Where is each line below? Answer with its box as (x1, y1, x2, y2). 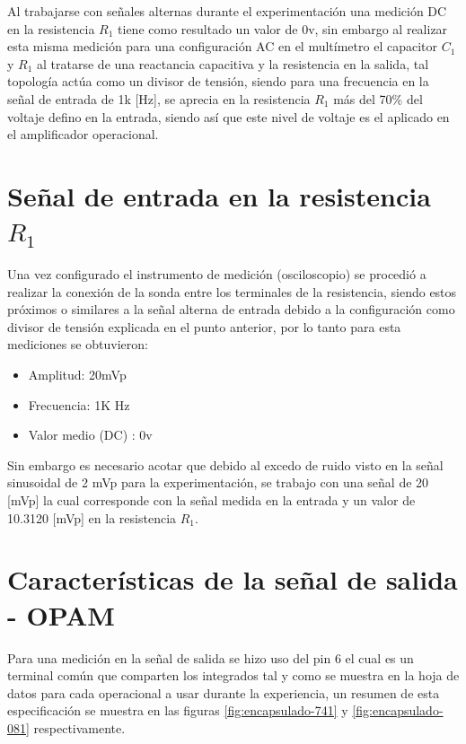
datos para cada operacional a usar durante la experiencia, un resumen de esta (7, 683, 440, 702)
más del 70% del (333, 89, 423, 108)
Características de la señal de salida (7, 561, 458, 598)
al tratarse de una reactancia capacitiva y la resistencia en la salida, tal (37, 54, 429, 73)
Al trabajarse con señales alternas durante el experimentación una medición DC (7, 2, 447, 20)
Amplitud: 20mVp (28, 365, 127, 384)
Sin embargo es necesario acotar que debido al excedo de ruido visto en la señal (7, 455, 444, 474)
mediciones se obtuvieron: (7, 335, 148, 354)
